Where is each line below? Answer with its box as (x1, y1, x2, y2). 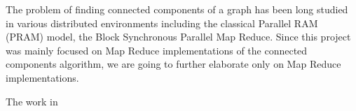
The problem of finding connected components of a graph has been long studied (6, 2, 348, 16)
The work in (6, 94, 58, 108)
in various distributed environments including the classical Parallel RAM (6, 15, 318, 30)
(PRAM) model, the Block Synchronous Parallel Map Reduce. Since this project (6, 29, 351, 44)
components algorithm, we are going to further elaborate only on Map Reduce (6, 57, 341, 71)
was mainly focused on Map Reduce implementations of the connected (6, 43, 308, 57)
